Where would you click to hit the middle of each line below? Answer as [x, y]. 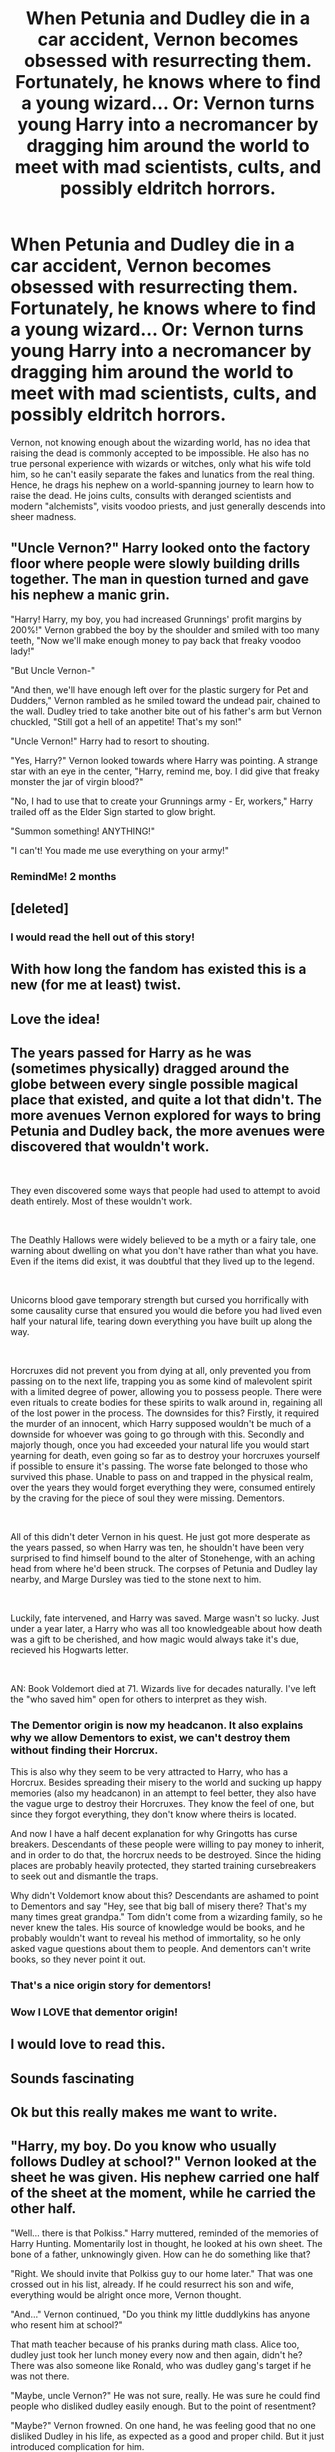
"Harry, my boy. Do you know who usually [143, 2146]
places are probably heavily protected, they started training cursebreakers [163, 1865]
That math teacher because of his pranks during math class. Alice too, [155, 2344]
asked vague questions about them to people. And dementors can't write [161, 1948]
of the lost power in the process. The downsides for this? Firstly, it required [165, 1413]
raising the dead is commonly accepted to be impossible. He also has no [160, 453]
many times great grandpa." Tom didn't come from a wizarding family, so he [166, 1916]
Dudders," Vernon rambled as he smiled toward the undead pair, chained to [165, 700]
